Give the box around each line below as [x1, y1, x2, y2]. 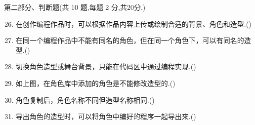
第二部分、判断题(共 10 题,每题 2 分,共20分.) [4, 2, 146, 12]
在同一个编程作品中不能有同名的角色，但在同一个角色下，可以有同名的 [15, 35, 244, 45]
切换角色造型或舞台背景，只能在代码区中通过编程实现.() [15, 61, 196, 72]
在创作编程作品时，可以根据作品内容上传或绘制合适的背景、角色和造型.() [15, 18, 252, 29]
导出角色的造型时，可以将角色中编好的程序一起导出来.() [15, 111, 196, 122]
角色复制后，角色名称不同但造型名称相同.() [15, 94, 155, 105]
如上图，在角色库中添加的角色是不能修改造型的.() [15, 78, 175, 88]
